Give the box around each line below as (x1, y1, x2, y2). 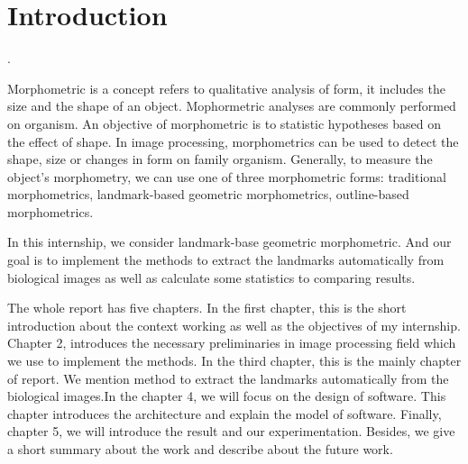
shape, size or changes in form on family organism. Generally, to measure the (7, 150, 433, 168)
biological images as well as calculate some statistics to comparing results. (7, 268, 416, 287)
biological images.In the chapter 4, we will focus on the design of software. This (7, 387, 446, 405)
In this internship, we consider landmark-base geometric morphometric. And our (7, 232, 452, 251)
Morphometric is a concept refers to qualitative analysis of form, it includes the (7, 78, 445, 97)
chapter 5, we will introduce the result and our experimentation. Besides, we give (7, 422, 455, 441)
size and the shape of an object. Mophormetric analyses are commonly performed (7, 96, 456, 115)
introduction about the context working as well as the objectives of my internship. (7, 315, 461, 334)
